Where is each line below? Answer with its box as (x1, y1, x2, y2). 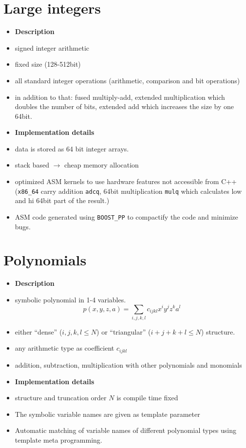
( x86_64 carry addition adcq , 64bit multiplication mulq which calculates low (15, 186, 242, 196)
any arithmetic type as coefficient (15, 343, 114, 353)
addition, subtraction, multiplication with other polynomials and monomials (15, 359, 242, 370)
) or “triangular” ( (96, 326, 151, 336)
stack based (15, 160, 49, 170)
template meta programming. (15, 434, 102, 445)
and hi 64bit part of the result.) (15, 195, 110, 205)
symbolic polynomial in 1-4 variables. (15, 294, 126, 304)
